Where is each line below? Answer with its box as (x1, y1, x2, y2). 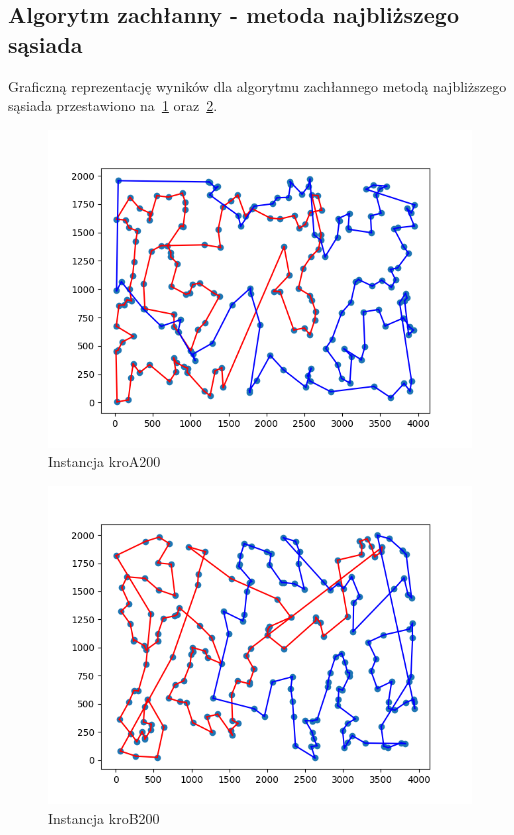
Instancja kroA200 (48, 451, 161, 472)
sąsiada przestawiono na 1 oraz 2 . (8, 95, 218, 116)
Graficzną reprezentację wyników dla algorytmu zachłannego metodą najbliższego (8, 75, 507, 96)
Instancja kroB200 (48, 807, 160, 828)
